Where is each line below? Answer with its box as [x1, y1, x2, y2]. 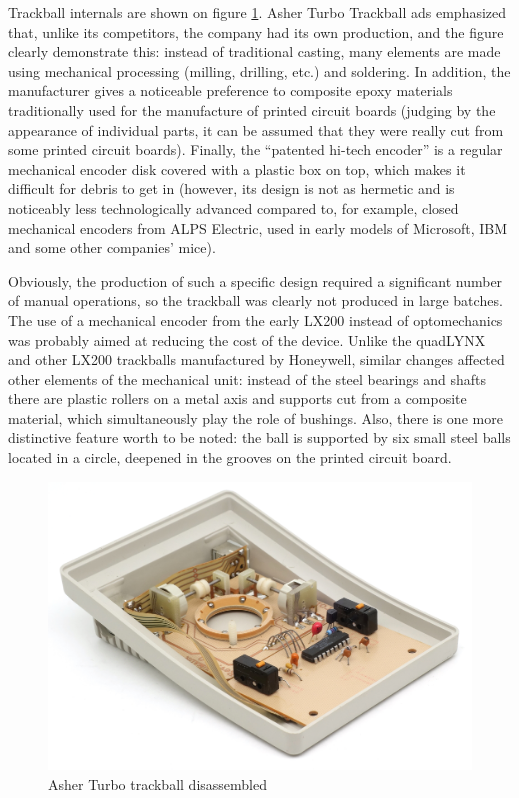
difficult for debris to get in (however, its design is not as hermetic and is [8, 178, 455, 199]
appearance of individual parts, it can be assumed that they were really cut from [8, 119, 504, 140]
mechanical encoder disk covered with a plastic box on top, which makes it [8, 158, 466, 179]
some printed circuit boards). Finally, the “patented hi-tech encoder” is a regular [8, 139, 503, 160]
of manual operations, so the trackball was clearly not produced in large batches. [8, 290, 503, 311]
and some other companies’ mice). [8, 237, 216, 258]
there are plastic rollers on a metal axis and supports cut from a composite [8, 388, 467, 409]
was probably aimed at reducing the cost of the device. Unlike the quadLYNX [8, 329, 486, 350]
